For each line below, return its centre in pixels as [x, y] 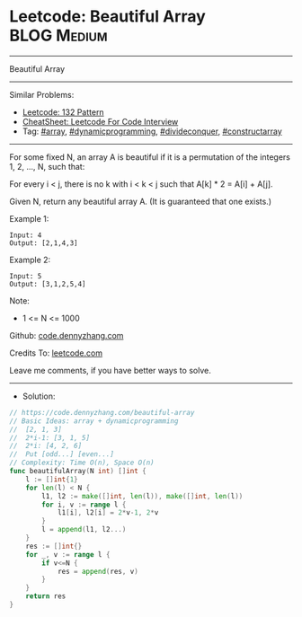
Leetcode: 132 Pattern [63, 112]
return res [46, 596]
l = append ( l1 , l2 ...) [84, 530]
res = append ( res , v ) [98, 571]
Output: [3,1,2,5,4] [48, 284]
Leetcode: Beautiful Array [108, 17]
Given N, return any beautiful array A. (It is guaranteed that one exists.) [141, 201]
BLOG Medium [58, 35]
